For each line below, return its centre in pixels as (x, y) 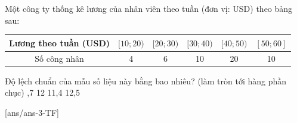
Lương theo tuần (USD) (60, 42)
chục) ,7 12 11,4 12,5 (43, 92)
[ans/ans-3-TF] (32, 112)
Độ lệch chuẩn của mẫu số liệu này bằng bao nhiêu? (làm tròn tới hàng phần (146, 81)
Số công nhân (59, 58)
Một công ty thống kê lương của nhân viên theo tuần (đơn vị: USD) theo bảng (149, 8)
